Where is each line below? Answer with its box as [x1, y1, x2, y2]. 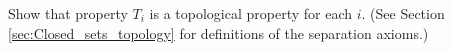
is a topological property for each [149, 3, 352, 23]
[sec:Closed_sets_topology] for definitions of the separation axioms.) [8, 22, 429, 43]
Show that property [8, 3, 128, 23]
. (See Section [361, 3, 445, 23]
